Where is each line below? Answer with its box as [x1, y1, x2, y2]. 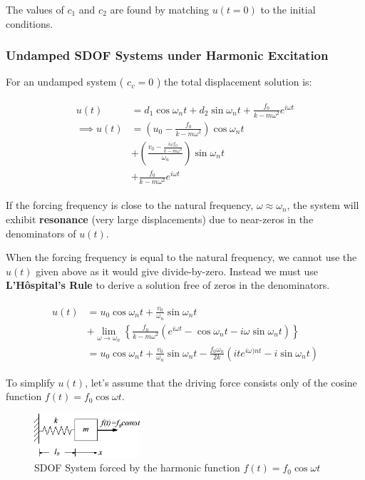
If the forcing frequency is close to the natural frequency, [6, 198, 254, 213]
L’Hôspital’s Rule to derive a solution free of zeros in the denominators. [6, 277, 330, 292]
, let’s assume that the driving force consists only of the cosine [85, 374, 357, 389]
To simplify [6, 374, 55, 389]
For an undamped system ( [6, 74, 124, 89]
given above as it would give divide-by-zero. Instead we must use [36, 263, 319, 278]
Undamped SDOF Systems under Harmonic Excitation [6, 46, 329, 64]
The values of [6, 2, 64, 16]
